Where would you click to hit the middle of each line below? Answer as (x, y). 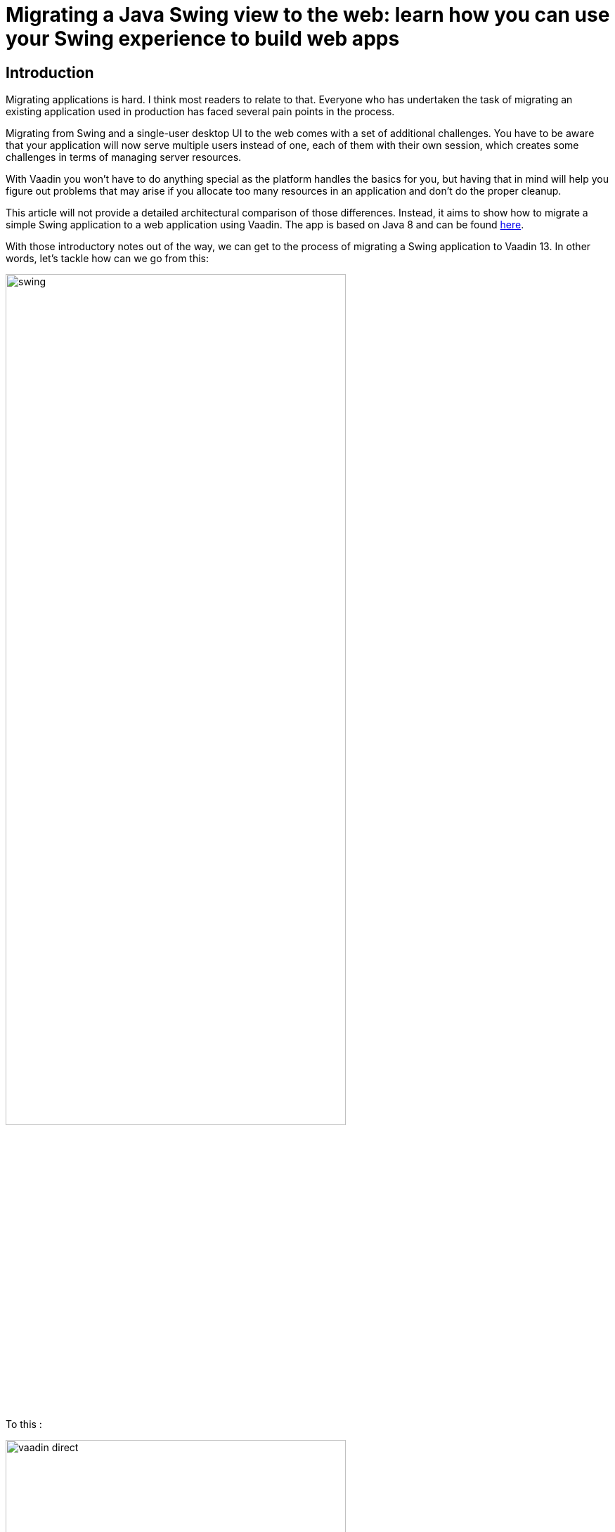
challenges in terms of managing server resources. (124, 157)
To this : (24, 1424)
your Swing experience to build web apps (203, 39)
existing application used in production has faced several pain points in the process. (200, 112)
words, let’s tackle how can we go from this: (108, 259)
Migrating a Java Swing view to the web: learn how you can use (308, 15)
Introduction (50, 72)
